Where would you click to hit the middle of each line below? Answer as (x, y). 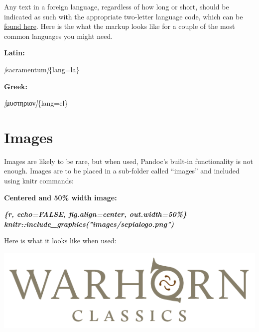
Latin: (14, 53)
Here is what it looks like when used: (60, 241)
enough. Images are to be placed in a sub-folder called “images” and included (122, 171)
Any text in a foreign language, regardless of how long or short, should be (117, 6)
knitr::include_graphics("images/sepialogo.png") (89, 224)
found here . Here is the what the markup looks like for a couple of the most (120, 26)
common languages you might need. (59, 36)
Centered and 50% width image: (61, 197)
